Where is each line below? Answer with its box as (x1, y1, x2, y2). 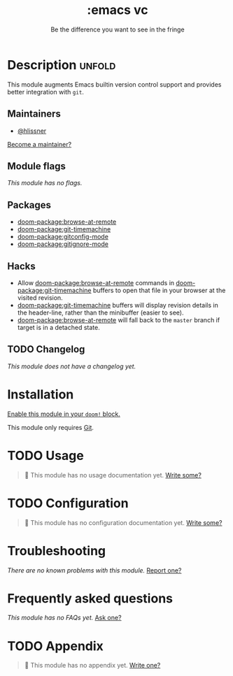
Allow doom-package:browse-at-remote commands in (17, 278, 175, 287)
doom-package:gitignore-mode (17, 240, 108, 248)
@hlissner (17, 127, 47, 135)
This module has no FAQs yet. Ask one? (7, 614, 122, 622)
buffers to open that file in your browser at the (92, 286, 226, 294)
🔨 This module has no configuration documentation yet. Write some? (24, 518, 223, 526)
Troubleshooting (7, 542, 106, 559)
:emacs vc (87, 2, 148, 18)
